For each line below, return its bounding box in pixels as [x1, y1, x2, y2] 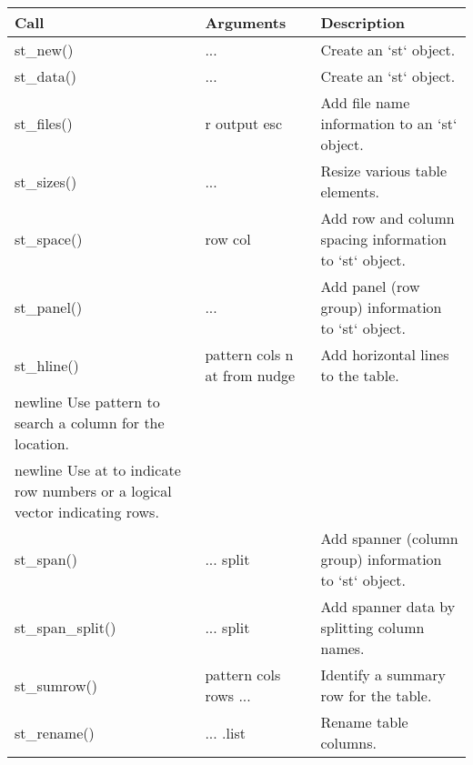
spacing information [320, 228, 447, 249]
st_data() [15, 65, 77, 86]
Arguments [205, 12, 287, 33]
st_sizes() [15, 170, 77, 192]
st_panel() [15, 297, 83, 317]
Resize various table [320, 160, 448, 181]
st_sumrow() [15, 674, 97, 696]
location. [15, 433, 70, 454]
